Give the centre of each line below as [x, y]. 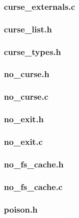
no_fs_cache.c [33, 186]
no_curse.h [27, 74]
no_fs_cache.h [34, 164]
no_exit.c [23, 141]
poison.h [21, 209]
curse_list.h [28, 29]
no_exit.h [24, 119]
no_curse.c [26, 96]
